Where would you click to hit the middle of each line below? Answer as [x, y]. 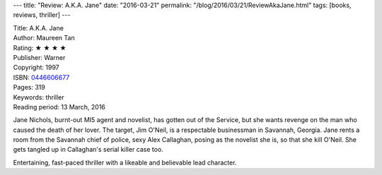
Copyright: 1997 [36, 68]
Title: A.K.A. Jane [38, 28]
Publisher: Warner [39, 57]
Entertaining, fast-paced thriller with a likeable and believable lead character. [125, 162]
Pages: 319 [29, 87]
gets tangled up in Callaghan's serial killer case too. [88, 150]
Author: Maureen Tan [44, 38]
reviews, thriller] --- [42, 15]
